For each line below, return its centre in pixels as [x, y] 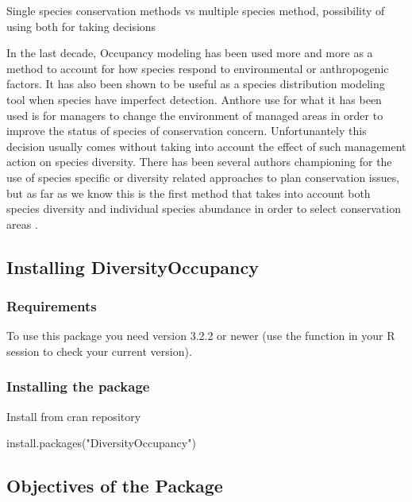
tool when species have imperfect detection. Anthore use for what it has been [194, 99]
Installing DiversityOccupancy [133, 266]
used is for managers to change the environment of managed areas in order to [195, 115]
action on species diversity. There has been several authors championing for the [199, 162]
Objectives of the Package [115, 486]
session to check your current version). [99, 351]
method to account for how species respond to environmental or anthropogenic [198, 68]
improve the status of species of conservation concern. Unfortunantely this [187, 131]
